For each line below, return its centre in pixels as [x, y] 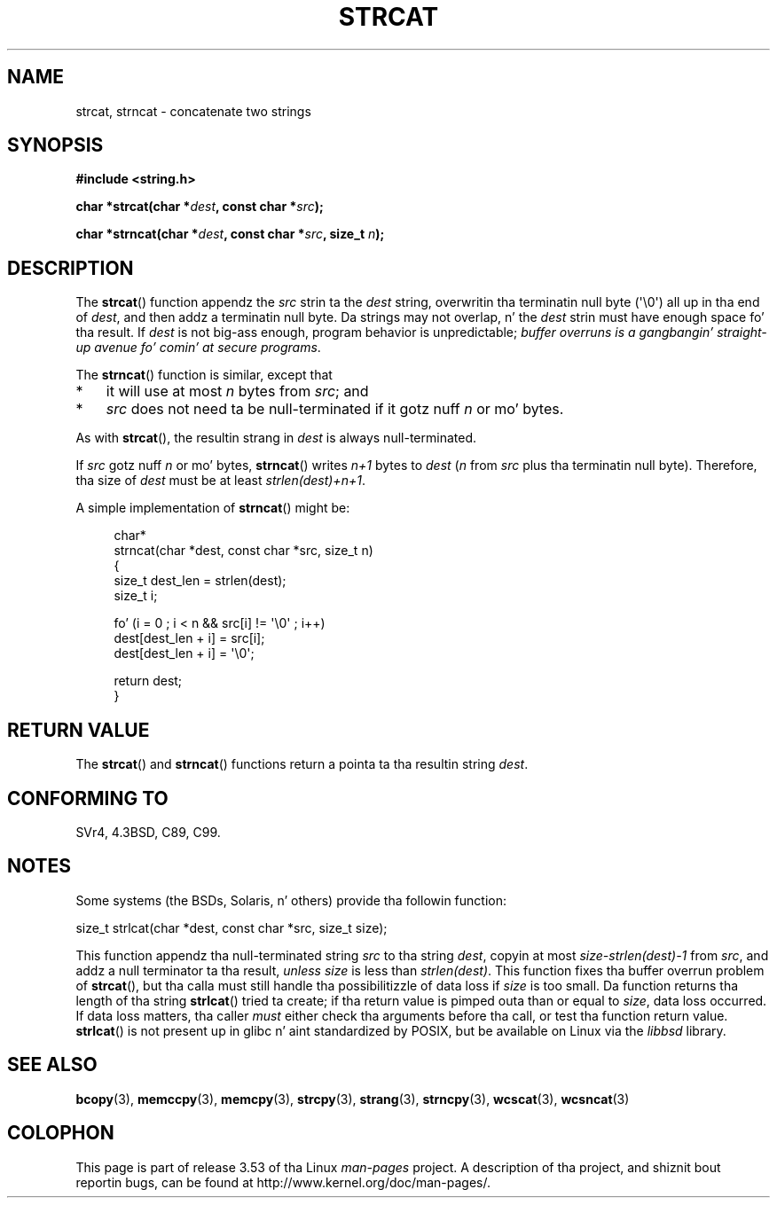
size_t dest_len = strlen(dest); [200, 581]
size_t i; [136, 596]
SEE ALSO [52, 1065]
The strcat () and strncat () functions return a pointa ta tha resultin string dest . [302, 764]
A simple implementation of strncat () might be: [213, 508]
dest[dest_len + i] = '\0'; [184, 653]
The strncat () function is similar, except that [204, 375]
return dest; [148, 681]
